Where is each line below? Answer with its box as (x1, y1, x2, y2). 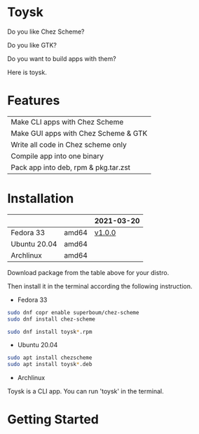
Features (7, 92, 60, 108)
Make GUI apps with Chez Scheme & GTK (11, 128, 148, 138)
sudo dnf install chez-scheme (7, 316, 96, 323)
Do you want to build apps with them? (7, 54, 117, 63)
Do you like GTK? (7, 41, 57, 49)
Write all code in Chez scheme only (11, 139, 128, 149)
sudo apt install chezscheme (7, 354, 92, 361)
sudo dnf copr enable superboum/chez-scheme (7, 309, 139, 316)
